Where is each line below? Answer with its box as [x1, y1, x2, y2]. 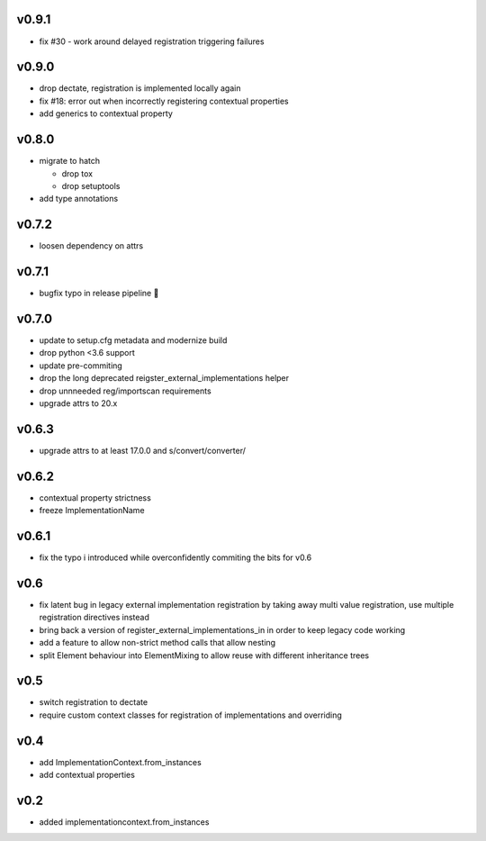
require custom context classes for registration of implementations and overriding [39, 710, 342, 720]
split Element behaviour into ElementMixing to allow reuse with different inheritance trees [39, 649, 369, 661]
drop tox [61, 167, 94, 179]
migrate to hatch [39, 156, 101, 167]
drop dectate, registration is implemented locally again [39, 83, 241, 94]
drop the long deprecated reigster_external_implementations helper [39, 373, 290, 384]
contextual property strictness [39, 492, 152, 503]
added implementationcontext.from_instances [39, 817, 210, 827]
